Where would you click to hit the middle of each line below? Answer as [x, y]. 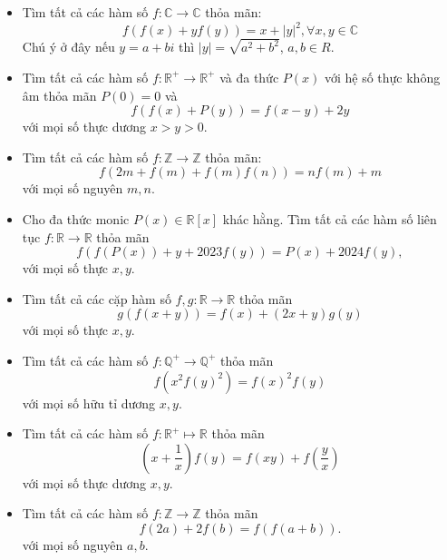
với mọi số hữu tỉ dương [89, 403]
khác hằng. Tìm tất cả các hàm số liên [330, 218]
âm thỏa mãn [59, 95]
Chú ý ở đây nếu [68, 47]
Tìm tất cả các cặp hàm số [97, 298]
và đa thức [249, 77]
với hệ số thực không [382, 77]
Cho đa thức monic [76, 218]
